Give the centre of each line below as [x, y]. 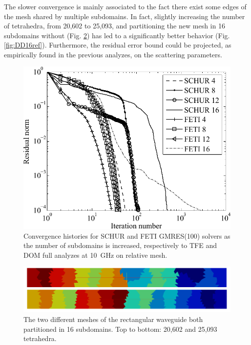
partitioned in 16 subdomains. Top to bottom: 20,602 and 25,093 [120, 329]
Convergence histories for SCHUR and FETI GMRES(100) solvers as [127, 235]
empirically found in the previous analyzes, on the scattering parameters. [113, 54]
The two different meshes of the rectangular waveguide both [113, 319]
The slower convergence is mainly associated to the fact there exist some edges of [125, 6]
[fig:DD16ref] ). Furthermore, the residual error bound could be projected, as [118, 45]
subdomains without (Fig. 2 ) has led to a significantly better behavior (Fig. [117, 35]
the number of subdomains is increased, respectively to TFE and [120, 245]
